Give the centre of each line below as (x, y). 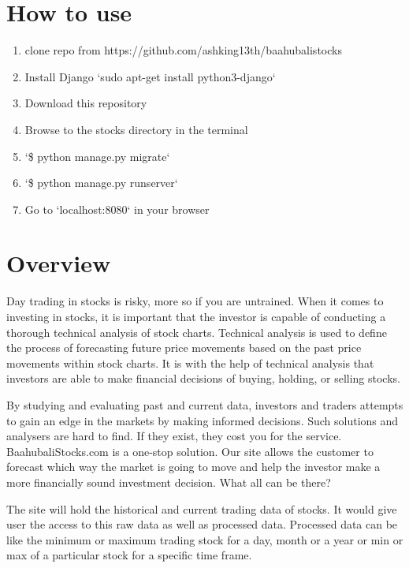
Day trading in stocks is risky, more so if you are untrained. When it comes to (195, 301)
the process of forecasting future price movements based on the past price (184, 348)
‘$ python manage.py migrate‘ (97, 156)
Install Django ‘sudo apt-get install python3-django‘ (150, 76)
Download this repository (86, 103)
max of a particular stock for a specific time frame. (129, 555)
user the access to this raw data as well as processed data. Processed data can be (202, 524)
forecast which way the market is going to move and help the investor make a (193, 467)
